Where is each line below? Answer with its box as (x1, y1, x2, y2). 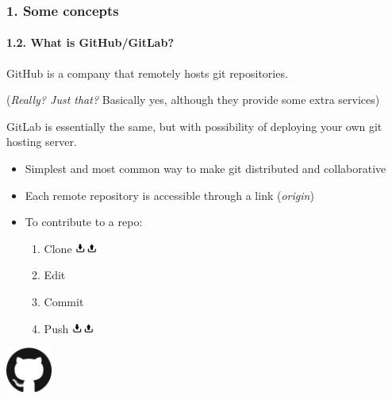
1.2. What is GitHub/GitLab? (6, 34, 174, 51)
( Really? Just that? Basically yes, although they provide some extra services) (6, 91, 380, 108)
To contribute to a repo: (25, 213, 143, 230)
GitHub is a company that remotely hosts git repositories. (6, 64, 288, 81)
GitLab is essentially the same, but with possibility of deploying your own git (6, 117, 382, 134)
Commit (44, 293, 84, 309)
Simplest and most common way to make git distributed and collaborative (25, 160, 386, 177)
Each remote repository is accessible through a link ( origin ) (25, 186, 314, 203)
